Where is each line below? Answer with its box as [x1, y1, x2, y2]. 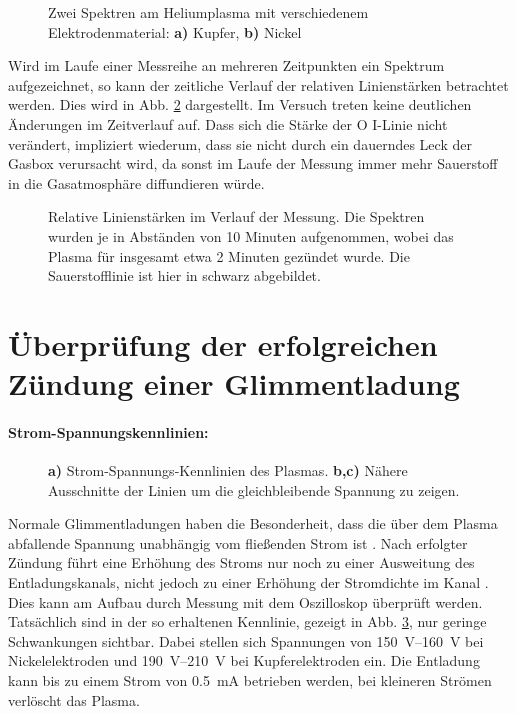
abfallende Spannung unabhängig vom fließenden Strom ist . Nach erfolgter [8, 532, 468, 553]
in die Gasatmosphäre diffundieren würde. [8, 172, 265, 193]
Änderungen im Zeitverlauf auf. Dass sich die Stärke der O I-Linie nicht [8, 113, 448, 134]
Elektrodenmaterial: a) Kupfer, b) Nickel [48, 21, 302, 42]
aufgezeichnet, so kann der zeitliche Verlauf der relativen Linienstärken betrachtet [8, 74, 509, 95]
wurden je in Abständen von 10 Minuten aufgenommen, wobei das [48, 225, 454, 246]
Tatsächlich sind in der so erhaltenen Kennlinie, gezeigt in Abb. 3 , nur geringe [8, 611, 487, 632]
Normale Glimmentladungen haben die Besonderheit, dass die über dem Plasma [8, 513, 498, 534]
